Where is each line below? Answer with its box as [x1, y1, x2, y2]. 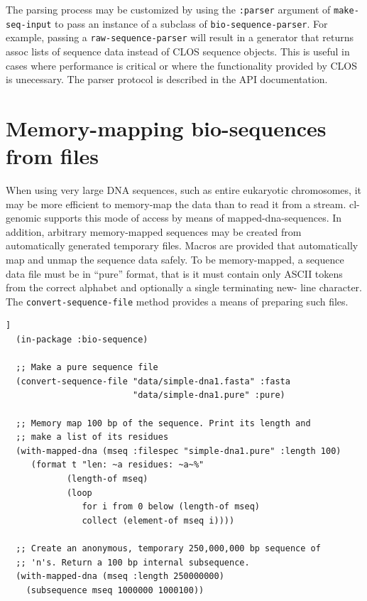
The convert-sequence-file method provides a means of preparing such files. [6, 293, 349, 308]
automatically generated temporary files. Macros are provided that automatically [6, 238, 358, 253]
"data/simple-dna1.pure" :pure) [132, 390, 285, 401]
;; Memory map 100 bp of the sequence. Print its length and [16, 418, 311, 428]
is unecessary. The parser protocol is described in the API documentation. [6, 72, 328, 87]
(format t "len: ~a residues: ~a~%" [31, 460, 204, 470]
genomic [6, 210, 41, 225]
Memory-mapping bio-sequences [6, 113, 327, 142]
